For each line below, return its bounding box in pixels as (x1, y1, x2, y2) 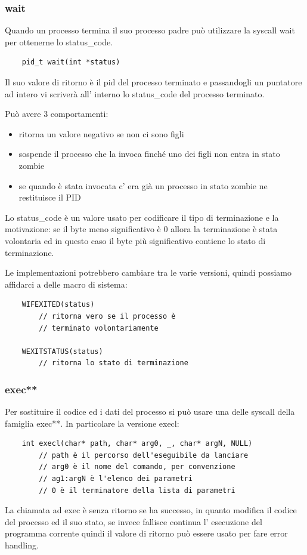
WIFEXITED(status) (21, 300, 95, 309)
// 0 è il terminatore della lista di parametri (39, 486, 235, 495)
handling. (5, 539, 39, 551)
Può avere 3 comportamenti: (5, 107, 108, 120)
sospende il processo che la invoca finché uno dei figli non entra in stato (18, 147, 280, 160)
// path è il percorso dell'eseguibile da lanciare (39, 451, 249, 460)
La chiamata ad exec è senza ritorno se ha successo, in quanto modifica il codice (5, 504, 297, 516)
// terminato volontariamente (39, 323, 159, 332)
